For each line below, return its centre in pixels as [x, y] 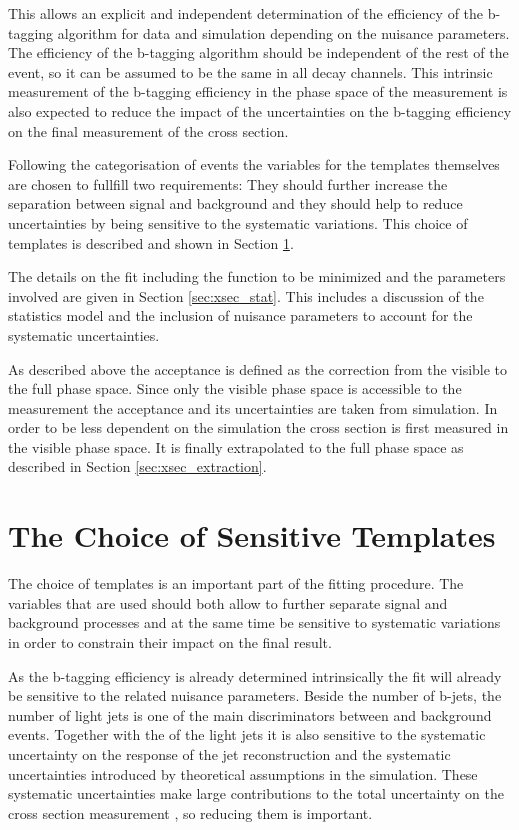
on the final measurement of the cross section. [148, 130]
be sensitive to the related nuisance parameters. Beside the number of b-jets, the [255, 695]
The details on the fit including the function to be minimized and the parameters [257, 276]
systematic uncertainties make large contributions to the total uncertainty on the [256, 793]
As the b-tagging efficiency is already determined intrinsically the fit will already [255, 675]
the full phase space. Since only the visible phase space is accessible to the [235, 388]
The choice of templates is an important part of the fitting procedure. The [236, 583]
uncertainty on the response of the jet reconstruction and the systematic [229, 753]
